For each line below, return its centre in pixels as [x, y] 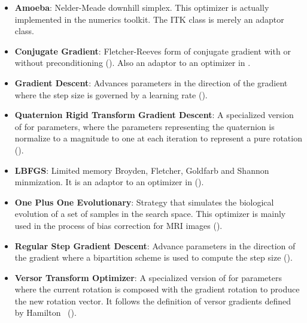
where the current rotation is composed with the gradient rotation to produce [157, 289]
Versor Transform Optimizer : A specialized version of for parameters [148, 277]
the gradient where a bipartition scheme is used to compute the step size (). [153, 257]
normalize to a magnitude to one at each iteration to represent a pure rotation [158, 138]
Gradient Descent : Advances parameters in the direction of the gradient [151, 82]
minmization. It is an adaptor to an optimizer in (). [109, 182]
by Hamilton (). [45, 313]
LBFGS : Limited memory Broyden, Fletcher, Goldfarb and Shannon [142, 170]
